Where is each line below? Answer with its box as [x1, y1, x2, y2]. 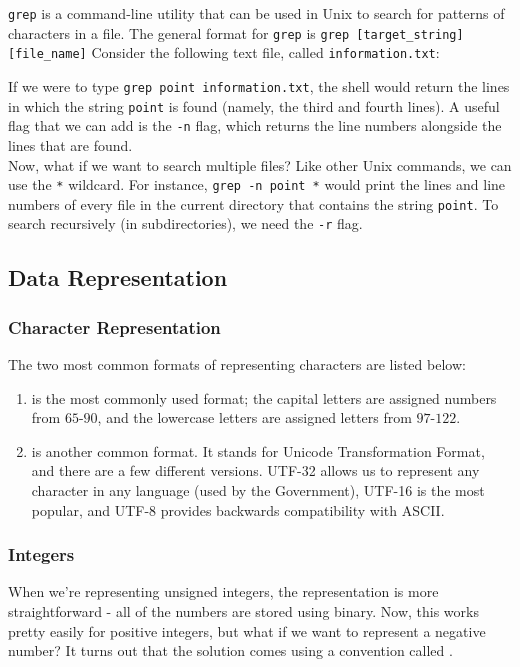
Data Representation [8, 262, 228, 293]
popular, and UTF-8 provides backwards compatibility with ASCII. [31, 499, 445, 520]
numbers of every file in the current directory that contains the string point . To [8, 193, 499, 214]
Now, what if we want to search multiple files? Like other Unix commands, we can [8, 154, 512, 175]
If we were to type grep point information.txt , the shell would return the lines [8, 75, 510, 96]
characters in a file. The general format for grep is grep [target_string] [8, 22, 464, 43]
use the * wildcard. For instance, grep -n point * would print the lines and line [8, 174, 506, 195]
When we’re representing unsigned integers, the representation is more [8, 581, 439, 602]
